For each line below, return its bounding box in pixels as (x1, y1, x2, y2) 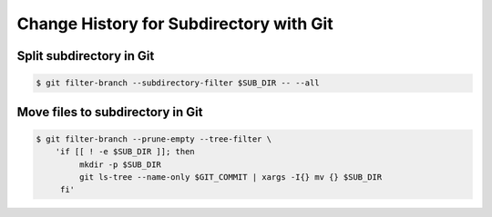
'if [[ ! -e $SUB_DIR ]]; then (55, 146, 195, 157)
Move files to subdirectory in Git (16, 104, 203, 120)
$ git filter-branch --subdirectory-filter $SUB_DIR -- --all (36, 78, 320, 88)
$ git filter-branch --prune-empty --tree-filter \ (36, 133, 272, 144)
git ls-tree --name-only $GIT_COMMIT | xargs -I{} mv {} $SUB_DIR (78, 172, 383, 182)
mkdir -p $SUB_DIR (78, 159, 161, 170)
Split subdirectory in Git (16, 48, 155, 64)
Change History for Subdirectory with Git (16, 14, 333, 34)
